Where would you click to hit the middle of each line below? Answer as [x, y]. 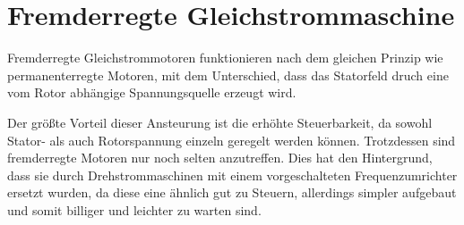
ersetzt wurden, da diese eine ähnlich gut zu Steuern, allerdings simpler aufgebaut [232, 192]
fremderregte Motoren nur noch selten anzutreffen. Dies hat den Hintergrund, [220, 158]
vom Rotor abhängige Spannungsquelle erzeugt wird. [152, 92]
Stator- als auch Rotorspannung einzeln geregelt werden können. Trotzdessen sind [232, 140]
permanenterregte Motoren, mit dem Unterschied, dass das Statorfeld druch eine [228, 75]
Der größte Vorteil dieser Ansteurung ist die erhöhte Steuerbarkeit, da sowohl [220, 122]
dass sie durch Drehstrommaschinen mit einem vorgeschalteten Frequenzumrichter [232, 175]
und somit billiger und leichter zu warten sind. [134, 209]
